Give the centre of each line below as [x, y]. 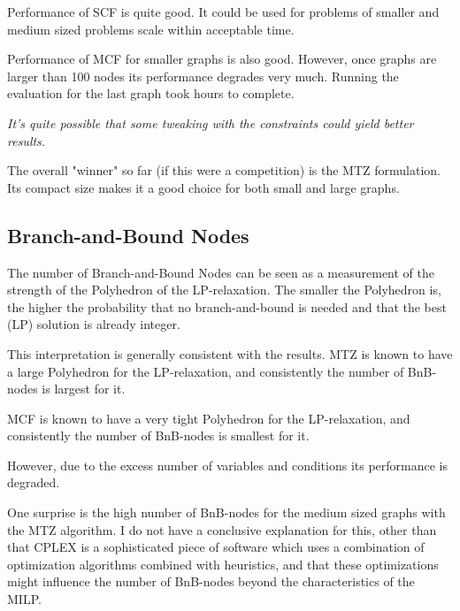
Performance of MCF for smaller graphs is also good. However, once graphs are [222, 59]
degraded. [34, 482]
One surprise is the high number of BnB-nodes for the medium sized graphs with [226, 512]
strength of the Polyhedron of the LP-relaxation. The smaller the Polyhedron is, [224, 290]
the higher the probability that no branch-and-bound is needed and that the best [227, 306]
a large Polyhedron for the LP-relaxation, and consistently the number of [206, 371]
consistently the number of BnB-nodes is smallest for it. [158, 435]
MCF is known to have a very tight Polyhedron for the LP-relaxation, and [209, 418]
